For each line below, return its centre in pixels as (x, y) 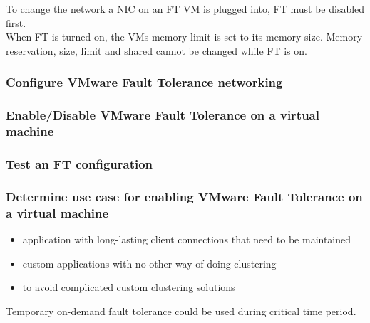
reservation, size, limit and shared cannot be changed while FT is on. (156, 50)
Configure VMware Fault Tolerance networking (144, 82)
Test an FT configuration (79, 163)
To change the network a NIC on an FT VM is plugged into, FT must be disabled (185, 9)
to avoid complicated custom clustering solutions (129, 287)
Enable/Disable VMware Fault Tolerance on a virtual (163, 115)
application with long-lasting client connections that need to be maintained (187, 239)
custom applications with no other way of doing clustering (149, 263)
